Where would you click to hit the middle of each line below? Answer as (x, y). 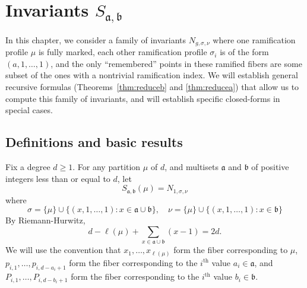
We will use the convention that (63, 250)
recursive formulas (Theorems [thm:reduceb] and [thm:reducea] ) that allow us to (152, 87)
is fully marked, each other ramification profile (123, 52)
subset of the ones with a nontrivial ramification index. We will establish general (152, 75)
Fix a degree (28, 167)
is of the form (244, 52)
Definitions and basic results (94, 142)
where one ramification (254, 39)
